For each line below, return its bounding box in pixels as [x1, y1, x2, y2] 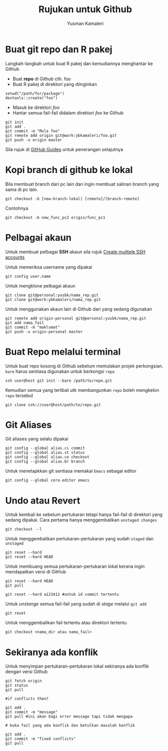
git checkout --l [5, 527, 42, 532]
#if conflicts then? [5, 696, 49, 702]
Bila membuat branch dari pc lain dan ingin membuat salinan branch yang [5, 181, 159, 187]
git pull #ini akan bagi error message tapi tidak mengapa [5, 714, 133, 719]
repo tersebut [5, 392, 33, 398]
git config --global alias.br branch [5, 459, 85, 464]
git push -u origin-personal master [5, 329, 83, 334]
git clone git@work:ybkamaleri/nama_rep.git [5, 297, 101, 302]
